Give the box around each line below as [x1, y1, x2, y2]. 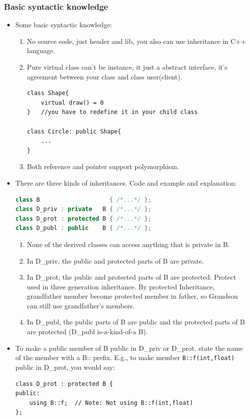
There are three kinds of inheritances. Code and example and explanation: [15, 177, 237, 188]
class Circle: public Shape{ [27, 128, 121, 135]
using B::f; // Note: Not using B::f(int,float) [29, 399, 193, 406]
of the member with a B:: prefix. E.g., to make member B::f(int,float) [15, 352, 235, 362]
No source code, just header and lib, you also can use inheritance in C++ [27, 36, 246, 46]
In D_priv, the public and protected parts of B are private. [27, 255, 204, 266]
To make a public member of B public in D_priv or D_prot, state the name [15, 343, 243, 353]
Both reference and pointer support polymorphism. [27, 161, 179, 171]
